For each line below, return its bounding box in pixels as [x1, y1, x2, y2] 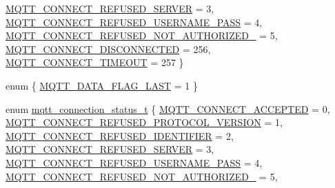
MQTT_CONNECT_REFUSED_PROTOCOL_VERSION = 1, [6, 115, 283, 129]
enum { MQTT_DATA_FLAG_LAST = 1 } [6, 78, 198, 92]
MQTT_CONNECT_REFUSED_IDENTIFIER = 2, [6, 128, 234, 143]
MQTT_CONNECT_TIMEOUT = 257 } [6, 55, 184, 70]
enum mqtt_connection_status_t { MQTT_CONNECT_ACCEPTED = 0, [6, 101, 330, 116]
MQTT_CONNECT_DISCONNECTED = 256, [6, 41, 211, 56]
